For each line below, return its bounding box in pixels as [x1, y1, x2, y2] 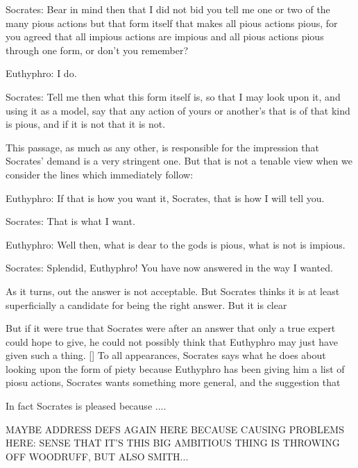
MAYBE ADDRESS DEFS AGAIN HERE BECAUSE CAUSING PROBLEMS [6, 421, 344, 436]
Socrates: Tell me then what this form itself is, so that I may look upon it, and [6, 89, 341, 103]
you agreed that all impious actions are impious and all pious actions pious [6, 29, 324, 44]
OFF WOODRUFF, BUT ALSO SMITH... [6, 449, 189, 463]
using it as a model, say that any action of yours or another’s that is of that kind [6, 103, 350, 117]
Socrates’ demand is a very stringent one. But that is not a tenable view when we [6, 153, 352, 168]
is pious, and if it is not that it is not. [6, 117, 166, 131]
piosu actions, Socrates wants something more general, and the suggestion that [6, 375, 341, 390]
